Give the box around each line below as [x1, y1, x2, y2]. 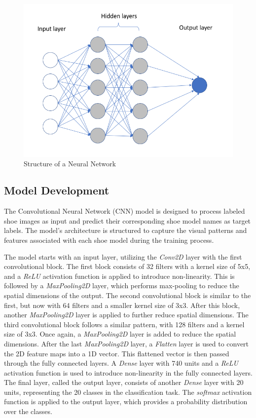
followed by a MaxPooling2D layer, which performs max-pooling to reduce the [4, 280, 239, 291]
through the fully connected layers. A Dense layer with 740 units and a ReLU [4, 358, 238, 368]
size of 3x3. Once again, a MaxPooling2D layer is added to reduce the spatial [4, 329, 236, 339]
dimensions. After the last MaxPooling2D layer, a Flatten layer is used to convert [4, 338, 249, 348]
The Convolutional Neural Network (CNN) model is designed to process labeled [4, 206, 245, 216]
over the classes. [4, 406, 52, 417]
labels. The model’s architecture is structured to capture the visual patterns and [4, 225, 247, 235]
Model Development [4, 183, 110, 198]
